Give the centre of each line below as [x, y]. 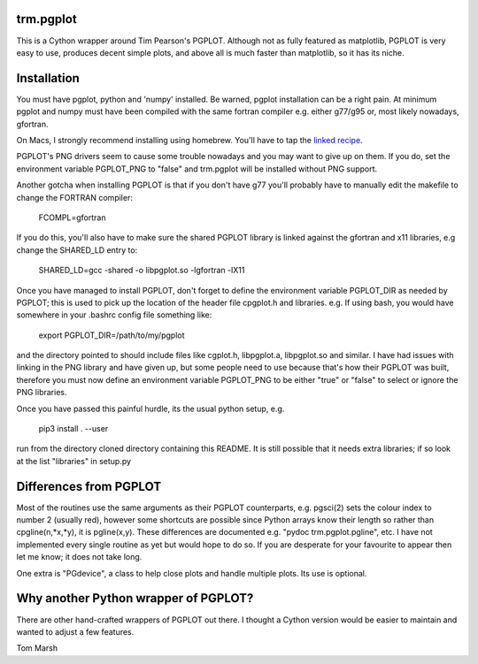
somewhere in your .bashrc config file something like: [114, 315]
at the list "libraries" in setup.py [74, 461]
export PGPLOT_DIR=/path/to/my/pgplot [112, 335]
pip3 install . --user [73, 429]
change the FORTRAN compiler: [74, 197]
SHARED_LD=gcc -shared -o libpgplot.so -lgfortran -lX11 [142, 271]
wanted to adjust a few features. [75, 631]
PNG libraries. [42, 393]
